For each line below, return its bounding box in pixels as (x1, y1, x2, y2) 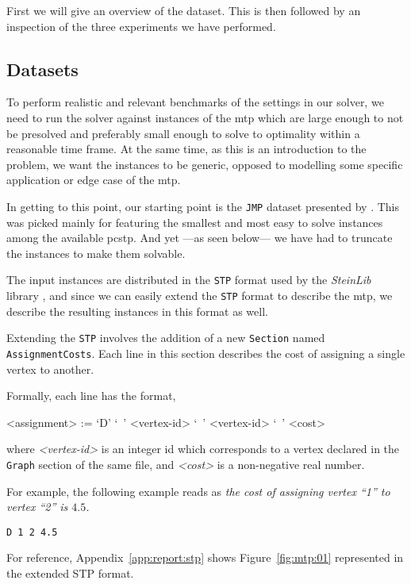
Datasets (6, 56, 79, 81)
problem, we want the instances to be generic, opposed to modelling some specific (6, 156, 403, 172)
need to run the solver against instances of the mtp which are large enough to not (6, 109, 404, 125)
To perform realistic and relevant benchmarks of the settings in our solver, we (6, 94, 384, 110)
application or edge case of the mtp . (6, 171, 181, 188)
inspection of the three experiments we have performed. (6, 17, 276, 34)
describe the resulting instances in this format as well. (6, 302, 268, 319)
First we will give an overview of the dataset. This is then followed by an (6, 2, 361, 18)
